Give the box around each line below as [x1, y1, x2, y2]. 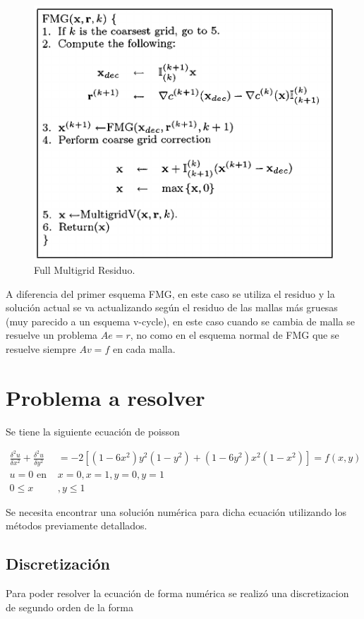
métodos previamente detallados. [6, 518, 147, 533]
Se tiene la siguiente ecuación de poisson [6, 423, 180, 438]
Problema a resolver [6, 383, 205, 411]
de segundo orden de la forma [6, 599, 133, 614]
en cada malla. [112, 341, 176, 356]
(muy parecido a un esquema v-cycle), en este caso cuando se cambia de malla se [6, 313, 355, 328]
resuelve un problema [6, 327, 98, 342]
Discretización [6, 553, 110, 575]
